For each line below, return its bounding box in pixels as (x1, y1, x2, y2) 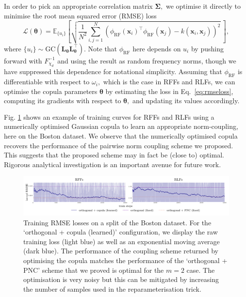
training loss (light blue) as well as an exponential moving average (23, 236, 220, 246)
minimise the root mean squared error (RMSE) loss (4, 10, 157, 20)
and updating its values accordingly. (132, 95, 240, 106)
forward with (4, 55, 42, 65)
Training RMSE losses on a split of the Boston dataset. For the (23, 217, 212, 227)
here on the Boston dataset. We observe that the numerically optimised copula (4, 131, 238, 141)
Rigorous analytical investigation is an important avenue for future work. (4, 159, 221, 169)
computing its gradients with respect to (4, 95, 121, 106)
